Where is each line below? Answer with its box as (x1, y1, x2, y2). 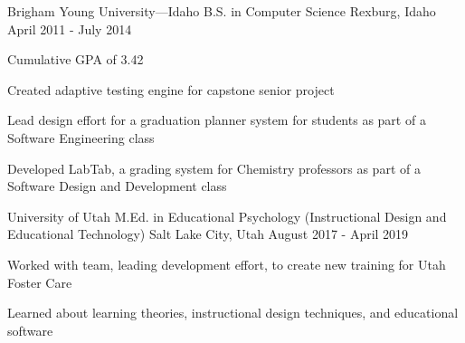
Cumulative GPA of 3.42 (7, 50, 144, 69)
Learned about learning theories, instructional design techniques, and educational (7, 303, 459, 322)
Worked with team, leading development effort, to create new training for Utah (7, 254, 446, 273)
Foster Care (7, 272, 72, 291)
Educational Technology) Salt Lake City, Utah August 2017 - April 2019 (7, 224, 409, 243)
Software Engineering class (7, 128, 155, 147)
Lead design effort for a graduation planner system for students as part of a (7, 110, 426, 129)
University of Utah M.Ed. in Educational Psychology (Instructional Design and (7, 206, 447, 225)
